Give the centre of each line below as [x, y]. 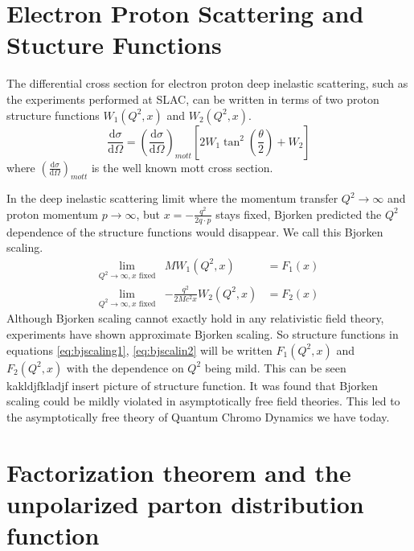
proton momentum [52, 214]
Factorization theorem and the [179, 472]
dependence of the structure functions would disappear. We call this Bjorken [195, 231]
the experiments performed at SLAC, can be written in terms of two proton [193, 99]
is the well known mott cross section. [182, 167]
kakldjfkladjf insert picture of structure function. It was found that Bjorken [192, 385]
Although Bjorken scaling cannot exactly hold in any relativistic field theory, [195, 318]
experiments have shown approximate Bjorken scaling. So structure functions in [203, 333]
